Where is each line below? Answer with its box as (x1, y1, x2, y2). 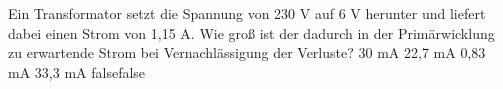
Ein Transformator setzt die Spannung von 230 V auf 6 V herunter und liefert (8, 3, 486, 23)
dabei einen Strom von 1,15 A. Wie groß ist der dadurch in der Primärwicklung (8, 22, 495, 43)
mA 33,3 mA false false (8, 61, 146, 82)
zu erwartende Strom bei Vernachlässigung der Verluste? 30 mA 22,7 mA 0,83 (8, 42, 486, 63)
